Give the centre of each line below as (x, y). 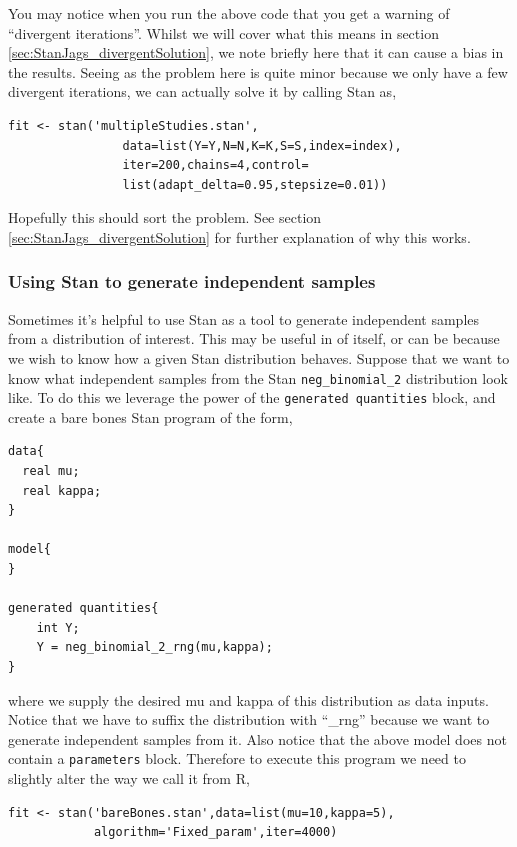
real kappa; (62, 490)
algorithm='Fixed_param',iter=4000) (215, 832)
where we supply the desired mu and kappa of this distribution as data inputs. (248, 699)
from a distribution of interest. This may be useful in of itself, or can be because (254, 338)
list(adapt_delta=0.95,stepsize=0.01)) (255, 184)
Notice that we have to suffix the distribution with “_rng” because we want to (249, 719)
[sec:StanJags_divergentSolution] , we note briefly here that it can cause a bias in (256, 52)
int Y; (58, 627)
